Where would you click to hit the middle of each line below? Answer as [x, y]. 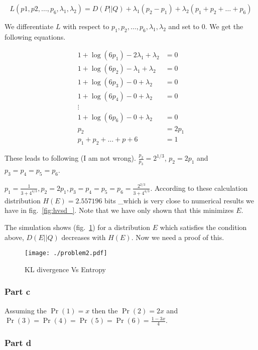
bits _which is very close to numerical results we [179, 200]
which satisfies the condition [203, 227]
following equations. [35, 36]
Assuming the [26, 310]
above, [14, 237]
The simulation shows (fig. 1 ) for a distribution [78, 227]
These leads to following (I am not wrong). [70, 158]
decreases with [84, 237]
